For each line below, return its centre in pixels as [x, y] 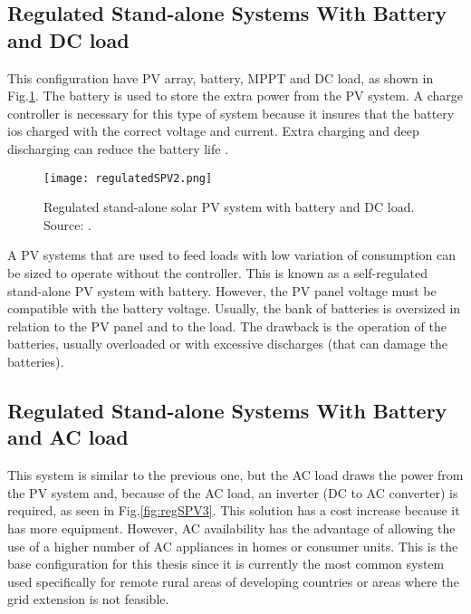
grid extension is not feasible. [88, 599]
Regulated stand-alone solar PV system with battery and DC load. [229, 207]
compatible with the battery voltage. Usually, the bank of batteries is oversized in [234, 308]
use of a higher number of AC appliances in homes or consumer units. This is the [233, 546]
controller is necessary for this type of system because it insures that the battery [231, 113]
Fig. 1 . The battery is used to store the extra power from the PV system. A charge [235, 96]
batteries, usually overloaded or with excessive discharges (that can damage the [227, 344]
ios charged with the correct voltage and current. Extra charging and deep [213, 131]
